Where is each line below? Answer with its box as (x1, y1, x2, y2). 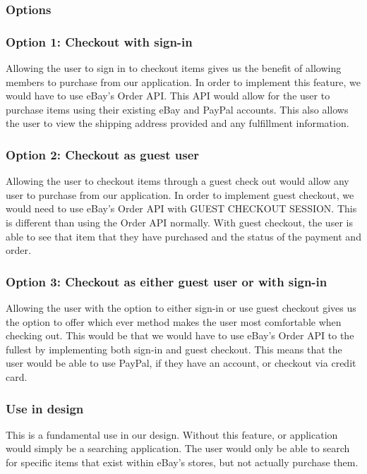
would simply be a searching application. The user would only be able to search (6, 441, 350, 456)
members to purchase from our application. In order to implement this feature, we (6, 74, 361, 89)
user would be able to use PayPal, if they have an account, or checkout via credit (6, 355, 356, 370)
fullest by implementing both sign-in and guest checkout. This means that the (6, 341, 342, 356)
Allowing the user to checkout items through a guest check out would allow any (6, 174, 349, 188)
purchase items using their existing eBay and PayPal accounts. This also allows (6, 102, 349, 116)
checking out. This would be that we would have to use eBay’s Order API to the (6, 328, 354, 343)
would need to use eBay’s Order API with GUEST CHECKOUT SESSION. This (6, 201, 357, 216)
